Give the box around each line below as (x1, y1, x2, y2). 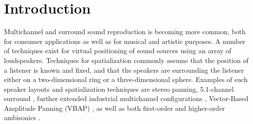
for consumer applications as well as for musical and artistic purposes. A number (4, 36, 246, 46)
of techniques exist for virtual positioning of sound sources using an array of (4, 45, 232, 56)
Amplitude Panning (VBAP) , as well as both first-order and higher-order (4, 103, 225, 113)
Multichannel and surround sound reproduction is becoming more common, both (4, 26, 246, 37)
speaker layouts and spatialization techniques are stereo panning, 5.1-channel (4, 83, 234, 94)
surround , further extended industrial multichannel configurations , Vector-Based (4, 93, 249, 103)
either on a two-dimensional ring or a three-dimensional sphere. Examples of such (4, 74, 248, 84)
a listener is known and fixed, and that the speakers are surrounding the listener (4, 64, 244, 75)
